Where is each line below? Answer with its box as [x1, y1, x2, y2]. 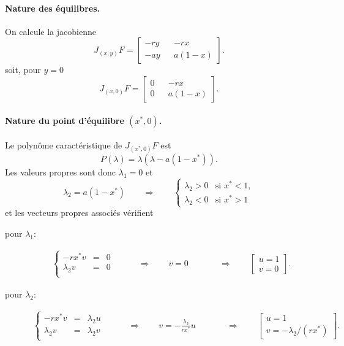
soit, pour [5, 63, 41, 76]
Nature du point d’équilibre [5, 113, 124, 126]
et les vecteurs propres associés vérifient [5, 206, 154, 219]
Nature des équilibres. [5, 1, 100, 14]
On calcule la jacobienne [5, 25, 96, 37]
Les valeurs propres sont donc [5, 166, 116, 179]
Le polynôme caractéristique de [5, 139, 122, 152]
